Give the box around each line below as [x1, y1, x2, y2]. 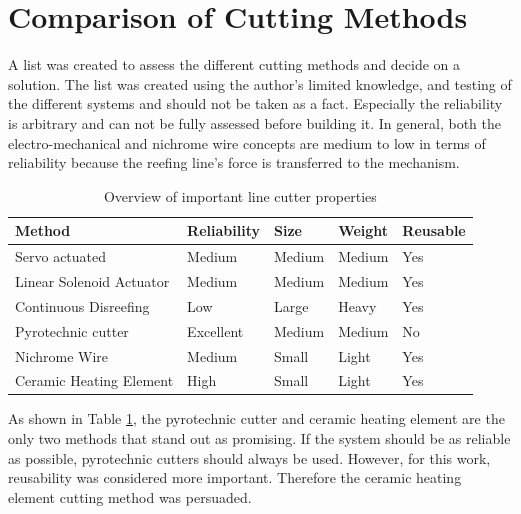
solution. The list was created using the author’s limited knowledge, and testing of [8, 73, 512, 94]
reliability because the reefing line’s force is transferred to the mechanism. [8, 152, 460, 173]
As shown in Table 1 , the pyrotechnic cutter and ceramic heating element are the [8, 408, 505, 429]
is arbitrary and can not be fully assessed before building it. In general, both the [8, 112, 501, 133]
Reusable [402, 220, 466, 241]
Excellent [187, 320, 244, 341]
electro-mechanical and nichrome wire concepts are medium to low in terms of [8, 132, 486, 153]
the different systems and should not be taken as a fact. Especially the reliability [8, 93, 503, 114]
